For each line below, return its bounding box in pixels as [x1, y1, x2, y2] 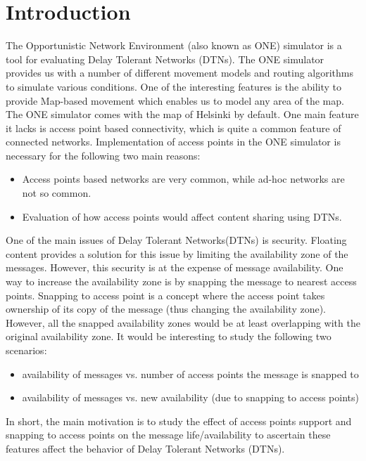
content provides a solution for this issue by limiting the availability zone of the [6, 246, 348, 261]
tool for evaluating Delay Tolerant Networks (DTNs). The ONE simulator [6, 51, 324, 66]
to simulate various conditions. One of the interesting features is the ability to [6, 79, 341, 93]
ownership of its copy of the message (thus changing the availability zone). [6, 301, 327, 316]
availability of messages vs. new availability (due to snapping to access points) [22, 390, 359, 405]
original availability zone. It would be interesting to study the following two [6, 329, 332, 344]
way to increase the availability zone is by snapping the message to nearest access [6, 274, 357, 289]
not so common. [22, 186, 91, 200]
